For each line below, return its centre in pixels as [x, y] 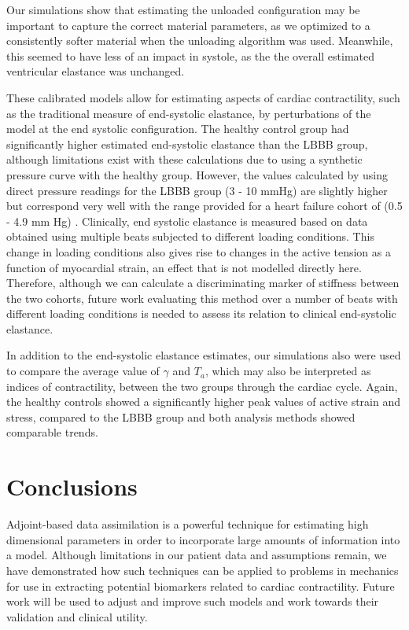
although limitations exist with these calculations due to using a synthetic [184, 159]
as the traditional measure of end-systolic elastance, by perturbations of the [189, 113]
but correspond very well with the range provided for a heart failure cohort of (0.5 [204, 206]
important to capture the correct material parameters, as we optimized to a [188, 25]
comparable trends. [52, 432]
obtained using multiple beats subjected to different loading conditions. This [190, 236]
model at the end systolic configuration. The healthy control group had [178, 129]
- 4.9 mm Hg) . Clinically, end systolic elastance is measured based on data [187, 221]
